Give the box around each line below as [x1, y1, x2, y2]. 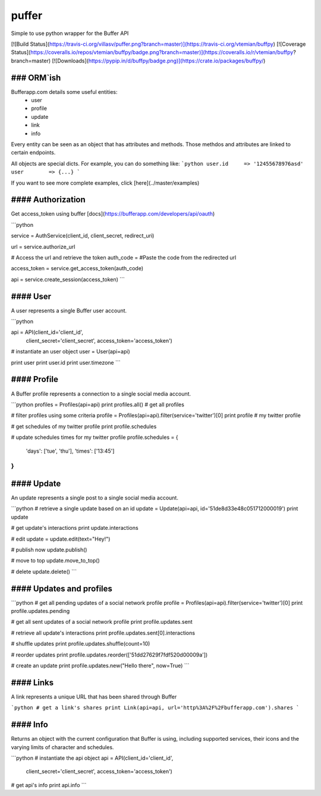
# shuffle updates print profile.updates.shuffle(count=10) [11, 640, 150, 647]
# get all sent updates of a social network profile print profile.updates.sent [11, 618, 193, 626]
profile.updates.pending [11, 608, 70, 614]
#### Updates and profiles [11, 583, 113, 593]
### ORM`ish [11, 72, 61, 83]
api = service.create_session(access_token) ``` [11, 276, 125, 283]
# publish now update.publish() [11, 546, 87, 553]
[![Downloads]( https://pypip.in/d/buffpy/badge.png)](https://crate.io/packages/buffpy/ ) [51, 57, 266, 64]
